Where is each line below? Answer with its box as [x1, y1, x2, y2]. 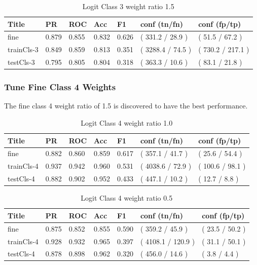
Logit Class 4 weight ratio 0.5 [81, 193, 173, 203]
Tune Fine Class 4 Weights [4, 81, 116, 93]
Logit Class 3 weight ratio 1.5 [82, 1, 174, 11]
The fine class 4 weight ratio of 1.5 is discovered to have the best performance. [4, 100, 248, 111]
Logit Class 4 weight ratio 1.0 [81, 118, 173, 128]
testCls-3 [8, 57, 35, 67]
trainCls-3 [8, 44, 39, 55]
